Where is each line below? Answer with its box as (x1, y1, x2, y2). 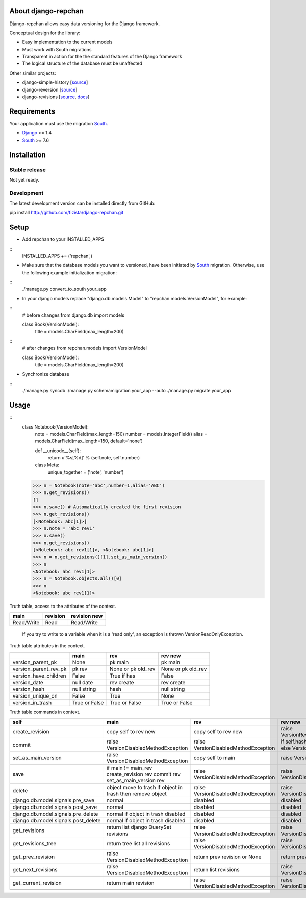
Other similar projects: (9, 70, 56, 76)
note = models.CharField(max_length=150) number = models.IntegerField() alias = (35, 431, 208, 437)
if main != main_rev (106, 765, 152, 772)
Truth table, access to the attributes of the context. (9, 603, 117, 609)
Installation (9, 150, 46, 159)
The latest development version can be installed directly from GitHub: (9, 200, 156, 207)
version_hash (12, 685, 45, 692)
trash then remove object (106, 790, 167, 797)
